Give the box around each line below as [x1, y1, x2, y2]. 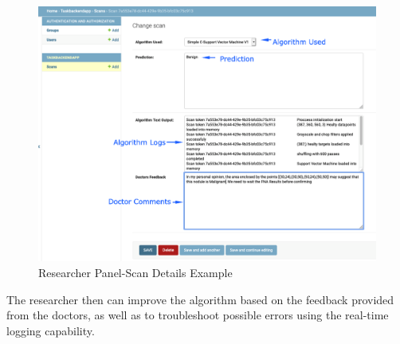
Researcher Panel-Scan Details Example [38, 264, 233, 281]
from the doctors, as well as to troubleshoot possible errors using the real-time [6, 307, 389, 323]
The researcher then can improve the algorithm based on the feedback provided [6, 291, 394, 307]
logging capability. [6, 322, 95, 338]
